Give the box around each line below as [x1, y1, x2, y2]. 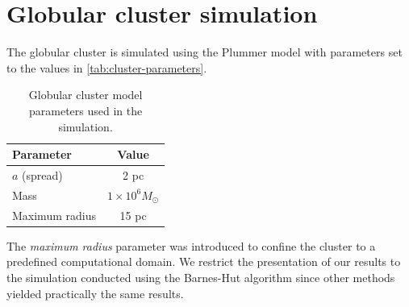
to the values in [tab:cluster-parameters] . [6, 59, 207, 76]
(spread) [22, 166, 63, 183]
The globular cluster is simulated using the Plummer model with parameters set [6, 44, 403, 60]
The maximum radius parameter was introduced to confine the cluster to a [6, 237, 376, 254]
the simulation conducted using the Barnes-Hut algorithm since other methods [6, 268, 395, 285]
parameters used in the [28, 102, 143, 118]
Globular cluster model [28, 86, 143, 103]
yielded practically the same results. [6, 284, 184, 301]
